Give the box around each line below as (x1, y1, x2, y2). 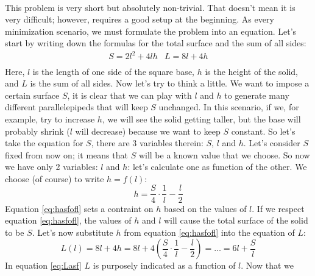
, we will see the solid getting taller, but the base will (102, 112, 301, 125)
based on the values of (163, 202, 247, 214)
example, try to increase (5, 112, 95, 125)
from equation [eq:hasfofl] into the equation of (124, 225, 295, 238)
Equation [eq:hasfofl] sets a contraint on (5, 202, 154, 214)
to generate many (224, 88, 289, 101)
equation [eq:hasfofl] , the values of (5, 214, 132, 227)
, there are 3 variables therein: (91, 136, 204, 149)
